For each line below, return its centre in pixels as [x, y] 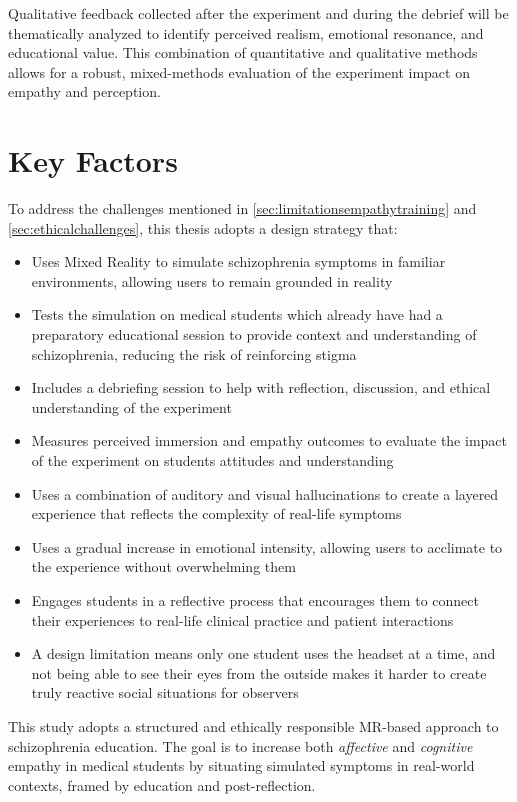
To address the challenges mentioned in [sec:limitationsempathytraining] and [242, 208]
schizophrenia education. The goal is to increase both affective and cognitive [240, 745]
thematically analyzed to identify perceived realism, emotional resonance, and [246, 32]
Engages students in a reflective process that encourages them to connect [255, 600]
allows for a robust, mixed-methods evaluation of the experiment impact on [239, 71]
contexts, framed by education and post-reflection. [162, 784]
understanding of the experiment [131, 406]
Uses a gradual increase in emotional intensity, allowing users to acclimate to [267, 546]
